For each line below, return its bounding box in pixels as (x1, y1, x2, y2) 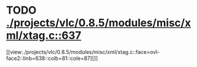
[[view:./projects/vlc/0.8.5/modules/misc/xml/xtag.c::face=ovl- (6, 48, 160, 55)
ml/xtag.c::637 (6, 29, 82, 42)
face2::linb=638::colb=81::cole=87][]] (6, 55, 98, 62)
